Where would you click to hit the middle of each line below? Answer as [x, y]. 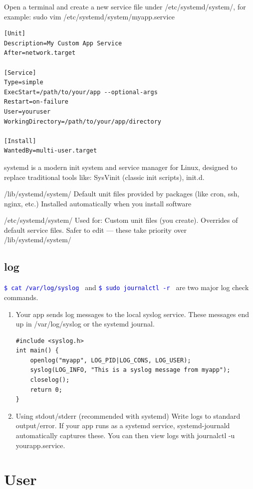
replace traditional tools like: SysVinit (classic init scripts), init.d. [104, 177]
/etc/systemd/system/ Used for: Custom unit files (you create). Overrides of [121, 220]
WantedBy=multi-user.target [51, 151]
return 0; [46, 390]
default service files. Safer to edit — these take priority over [95, 230]
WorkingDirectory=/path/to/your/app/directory [83, 121]
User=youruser [27, 111]
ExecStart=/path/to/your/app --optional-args [81, 92]
